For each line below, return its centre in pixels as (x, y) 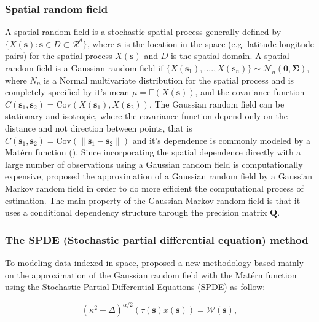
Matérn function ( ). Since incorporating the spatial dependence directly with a (153, 152)
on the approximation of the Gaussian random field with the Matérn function (151, 274)
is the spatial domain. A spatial (230, 56)
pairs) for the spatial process (59, 56)
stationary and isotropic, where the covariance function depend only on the (147, 116)
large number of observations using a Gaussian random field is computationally (154, 164)
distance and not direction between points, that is (99, 128)
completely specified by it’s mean (67, 92)
